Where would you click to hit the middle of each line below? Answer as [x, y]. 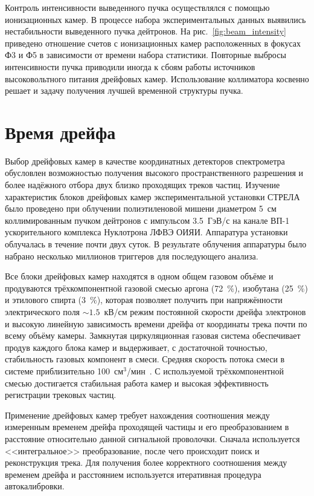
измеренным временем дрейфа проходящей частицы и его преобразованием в [147, 427]
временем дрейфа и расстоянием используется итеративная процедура [133, 474]
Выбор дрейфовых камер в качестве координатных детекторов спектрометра [145, 161]
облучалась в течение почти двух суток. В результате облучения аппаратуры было [156, 244]
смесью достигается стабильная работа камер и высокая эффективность [137, 383]
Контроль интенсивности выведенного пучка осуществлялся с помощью [137, 7]
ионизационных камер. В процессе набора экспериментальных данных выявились [155, 19]
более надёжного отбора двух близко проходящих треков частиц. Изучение [143, 185]
